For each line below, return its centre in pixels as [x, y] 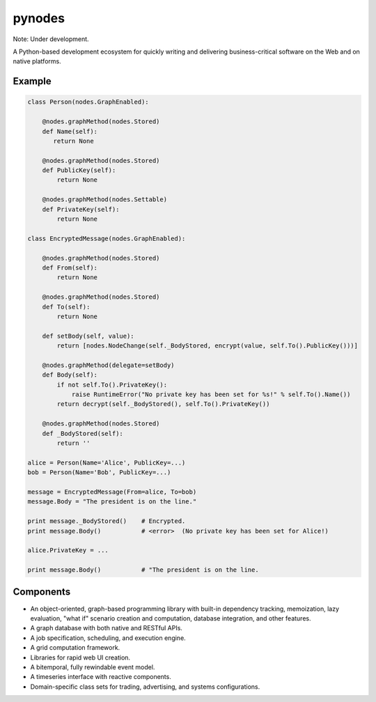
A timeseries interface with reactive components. [101, 677]
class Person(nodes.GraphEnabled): [88, 102]
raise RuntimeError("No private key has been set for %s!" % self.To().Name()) [211, 395]
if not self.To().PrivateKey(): [112, 384]
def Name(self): [70, 131]
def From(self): [70, 267]
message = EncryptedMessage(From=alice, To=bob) [112, 492]
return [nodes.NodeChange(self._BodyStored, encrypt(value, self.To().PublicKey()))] [207, 346]
